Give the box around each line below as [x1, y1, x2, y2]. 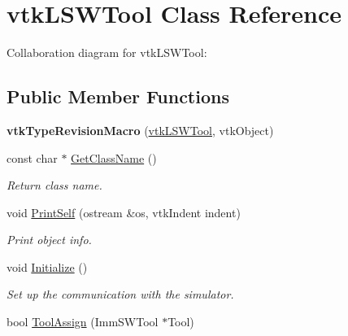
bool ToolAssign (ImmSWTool [7, 313, 159, 330]
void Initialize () [7, 258, 88, 275]
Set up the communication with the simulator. [7, 286, 234, 303]
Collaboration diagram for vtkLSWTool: [7, 44, 207, 61]
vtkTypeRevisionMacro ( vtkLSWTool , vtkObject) [7, 121, 274, 138]
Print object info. [7, 231, 92, 248]
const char [7, 149, 58, 166]
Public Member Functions [7, 84, 229, 109]
